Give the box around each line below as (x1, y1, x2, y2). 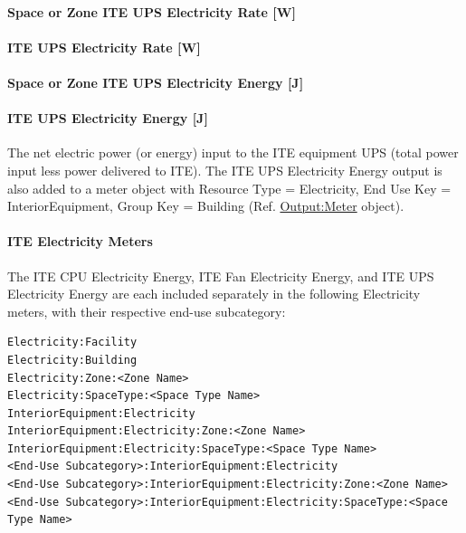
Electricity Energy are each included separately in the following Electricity (7, 284, 421, 303)
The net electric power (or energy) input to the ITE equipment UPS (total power (7, 143, 459, 162)
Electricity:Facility (7, 336, 138, 349)
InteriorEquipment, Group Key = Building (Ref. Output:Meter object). (7, 196, 404, 215)
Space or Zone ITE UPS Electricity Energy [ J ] (7, 72, 304, 91)
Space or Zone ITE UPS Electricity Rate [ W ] (7, 2, 296, 21)
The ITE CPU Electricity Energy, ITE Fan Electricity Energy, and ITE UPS (7, 266, 434, 285)
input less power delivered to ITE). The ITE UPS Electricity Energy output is (7, 160, 442, 179)
